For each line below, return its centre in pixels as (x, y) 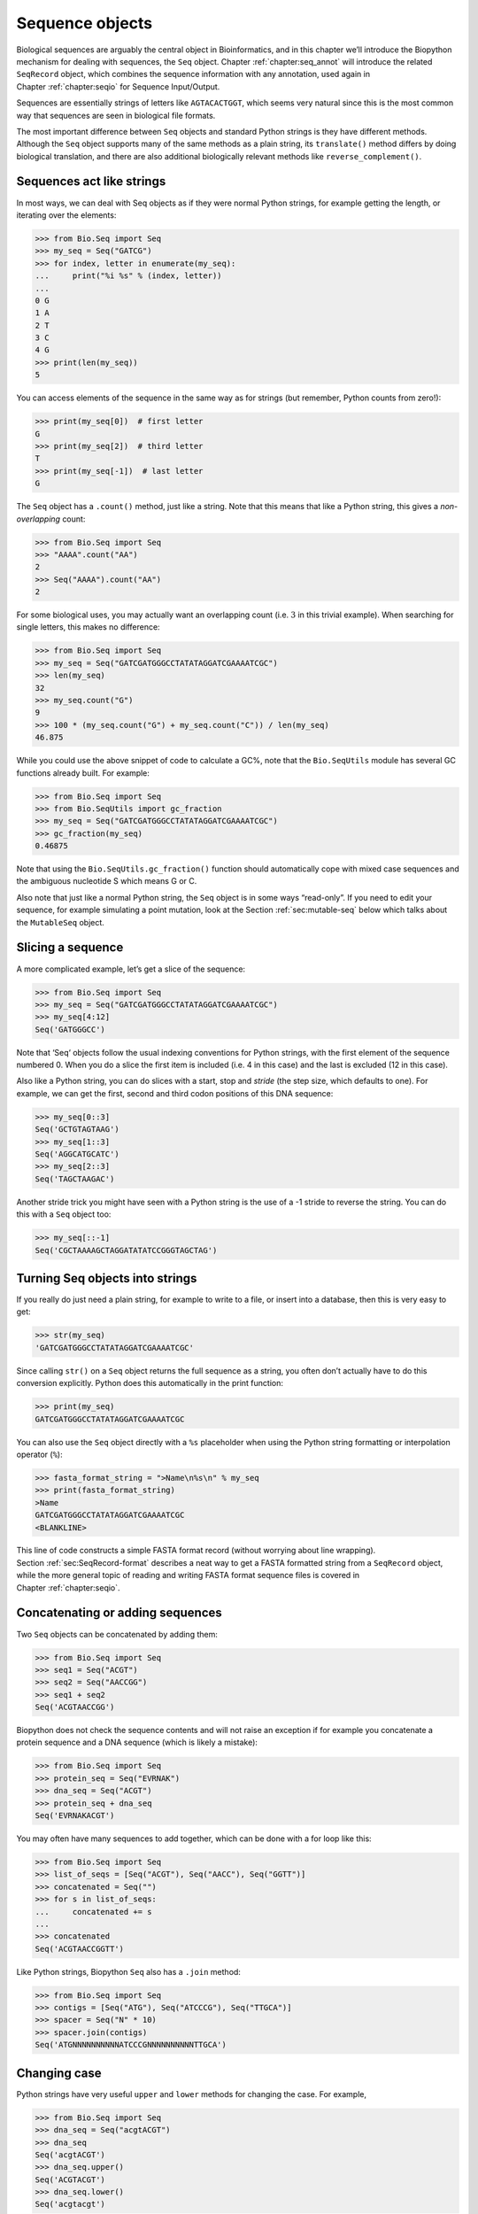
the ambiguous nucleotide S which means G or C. (107, 881)
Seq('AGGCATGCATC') (77, 1154)
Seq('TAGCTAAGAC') (75, 1179)
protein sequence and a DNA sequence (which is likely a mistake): (137, 1742)
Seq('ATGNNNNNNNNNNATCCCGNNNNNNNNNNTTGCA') (131, 2045)
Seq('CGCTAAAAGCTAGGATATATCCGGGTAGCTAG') (126, 1250)
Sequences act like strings (91, 182)
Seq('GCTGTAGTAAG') (77, 1130)
